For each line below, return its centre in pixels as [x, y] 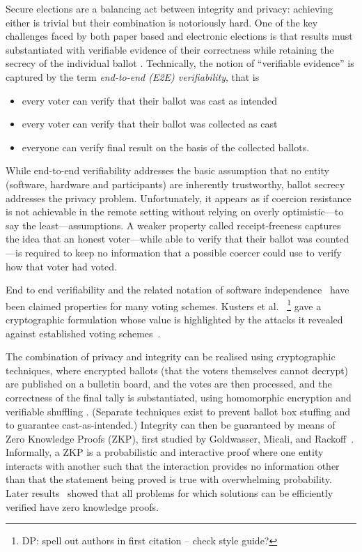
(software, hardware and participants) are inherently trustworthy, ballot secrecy [175, 184]
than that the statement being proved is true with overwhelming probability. [169, 479]
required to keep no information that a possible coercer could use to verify [183, 252]
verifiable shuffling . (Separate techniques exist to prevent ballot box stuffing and [178, 411]
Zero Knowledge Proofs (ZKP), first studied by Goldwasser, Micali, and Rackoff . [180, 438]
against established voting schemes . [83, 333]
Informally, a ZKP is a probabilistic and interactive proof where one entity [165, 452]
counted [332, 239]
